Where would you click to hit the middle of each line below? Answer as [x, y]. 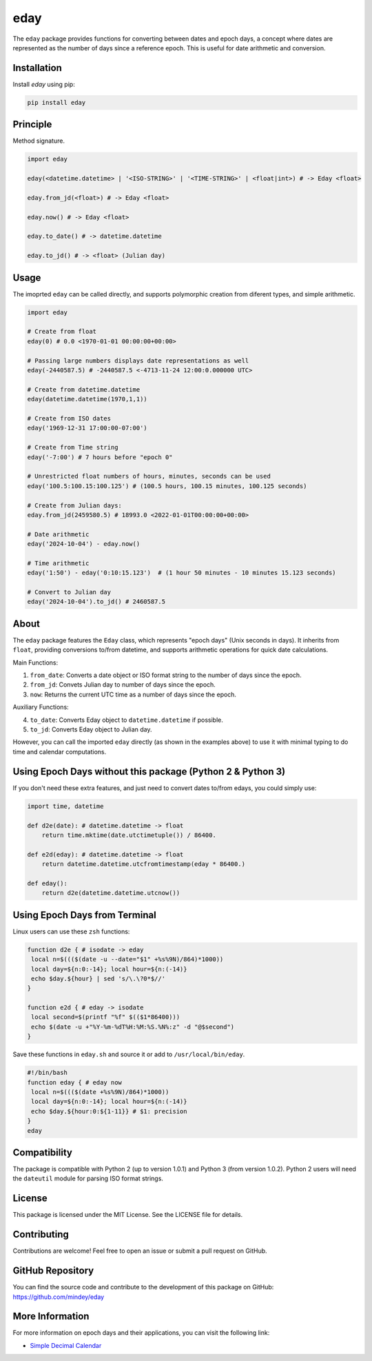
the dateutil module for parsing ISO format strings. [88, 1178]
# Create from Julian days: [74, 505]
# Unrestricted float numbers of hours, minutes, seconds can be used [149, 476]
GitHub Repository [53, 1271]
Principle [32, 124]
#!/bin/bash [48, 1073]
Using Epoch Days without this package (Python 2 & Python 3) [149, 771]
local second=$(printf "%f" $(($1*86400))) [106, 1017]
